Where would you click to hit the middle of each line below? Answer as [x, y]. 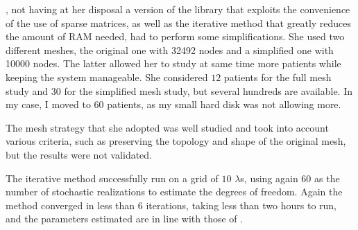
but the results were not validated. [79, 154]
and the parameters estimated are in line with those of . [125, 219]
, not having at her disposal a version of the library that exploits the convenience [178, 9]
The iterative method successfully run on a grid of [112, 178]
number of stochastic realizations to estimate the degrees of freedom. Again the [174, 192]
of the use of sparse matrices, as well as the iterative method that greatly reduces [179, 23]
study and [27, 90]
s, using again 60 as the [290, 178]
